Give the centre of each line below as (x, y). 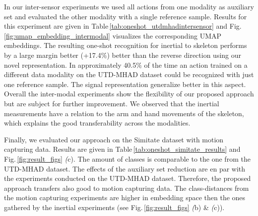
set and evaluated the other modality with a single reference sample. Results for (126, 16)
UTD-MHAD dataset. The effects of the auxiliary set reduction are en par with (125, 168)
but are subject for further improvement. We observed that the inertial (112, 103)
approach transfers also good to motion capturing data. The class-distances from (127, 188)
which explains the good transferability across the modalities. (97, 123)
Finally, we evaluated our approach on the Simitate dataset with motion (114, 139)
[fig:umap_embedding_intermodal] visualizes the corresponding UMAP (113, 35)
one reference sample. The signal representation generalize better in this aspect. (125, 84)
